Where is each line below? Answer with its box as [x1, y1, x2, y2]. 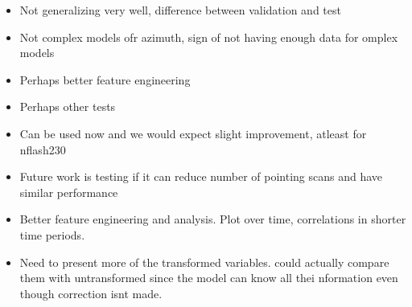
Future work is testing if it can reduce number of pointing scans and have [19, 168, 383, 185]
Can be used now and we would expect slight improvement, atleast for [19, 125, 367, 141]
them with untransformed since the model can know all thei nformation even [19, 269, 398, 286]
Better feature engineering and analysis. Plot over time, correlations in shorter [19, 211, 406, 227]
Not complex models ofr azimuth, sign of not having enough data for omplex [19, 28, 398, 45]
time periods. [19, 226, 85, 243]
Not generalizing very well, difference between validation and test [19, 2, 341, 18]
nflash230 [19, 141, 66, 158]
